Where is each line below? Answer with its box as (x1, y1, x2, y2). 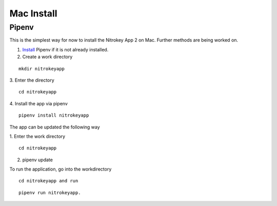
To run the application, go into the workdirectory (9, 166, 112, 172)
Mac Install (9, 8, 57, 19)
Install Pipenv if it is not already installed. (22, 46, 109, 52)
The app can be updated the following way (9, 124, 100, 130)
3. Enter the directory (9, 77, 55, 83)
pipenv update (22, 157, 53, 163)
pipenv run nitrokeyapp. (18, 190, 81, 195)
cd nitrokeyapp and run (18, 178, 78, 184)
